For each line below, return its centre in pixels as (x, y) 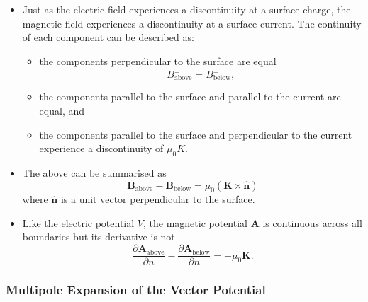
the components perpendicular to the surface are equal (158, 60)
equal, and (62, 110)
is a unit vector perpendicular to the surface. (158, 199)
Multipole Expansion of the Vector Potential (136, 290)
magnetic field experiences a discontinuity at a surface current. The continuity (192, 23)
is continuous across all (312, 222)
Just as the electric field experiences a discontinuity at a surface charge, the (186, 9)
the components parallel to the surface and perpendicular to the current (196, 134)
